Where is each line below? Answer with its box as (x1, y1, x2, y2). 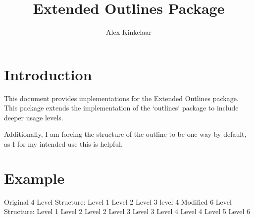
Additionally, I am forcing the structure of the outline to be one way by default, (4, 129, 247, 139)
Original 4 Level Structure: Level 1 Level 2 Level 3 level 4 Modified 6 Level (4, 196, 232, 207)
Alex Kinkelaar (106, 27, 152, 37)
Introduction (4, 64, 92, 84)
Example (4, 167, 65, 188)
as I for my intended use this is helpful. (4, 139, 123, 149)
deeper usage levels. (4, 112, 63, 122)
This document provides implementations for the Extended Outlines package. (4, 93, 239, 103)
